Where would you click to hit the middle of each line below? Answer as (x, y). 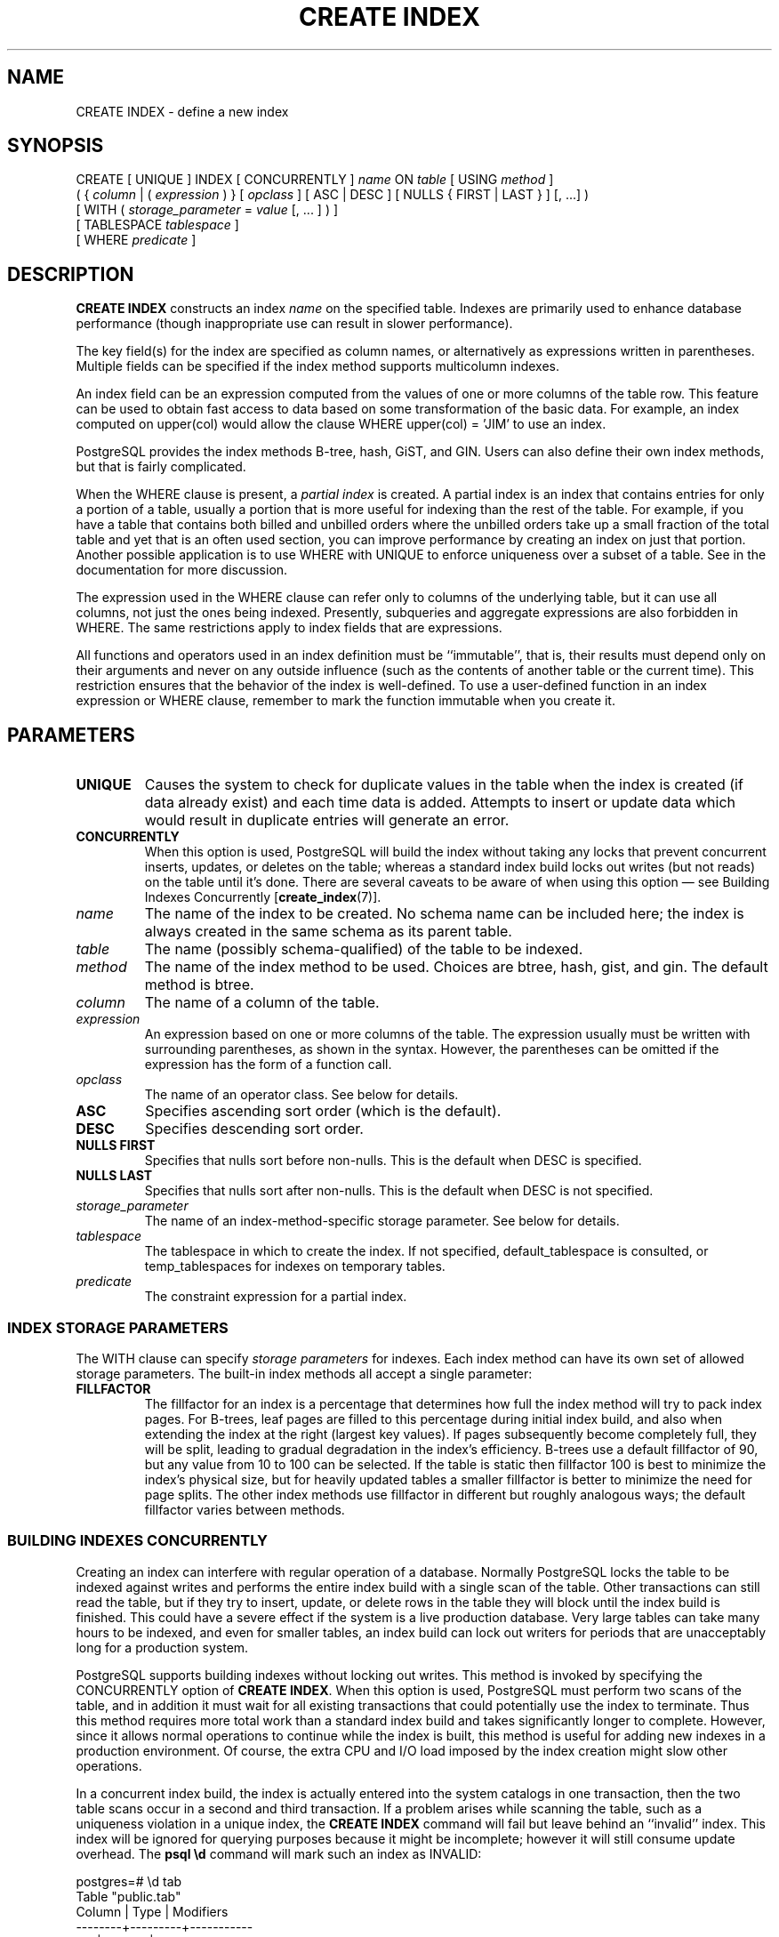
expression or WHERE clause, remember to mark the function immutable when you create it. (345, 701)
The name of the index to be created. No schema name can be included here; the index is (444, 914)
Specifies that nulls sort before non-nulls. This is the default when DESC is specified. (393, 1161)
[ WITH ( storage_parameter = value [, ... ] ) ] (207, 210)
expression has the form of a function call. (268, 1065)
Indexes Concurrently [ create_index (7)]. (263, 897)
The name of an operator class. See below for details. (301, 1095)
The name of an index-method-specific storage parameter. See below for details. (382, 1221)
